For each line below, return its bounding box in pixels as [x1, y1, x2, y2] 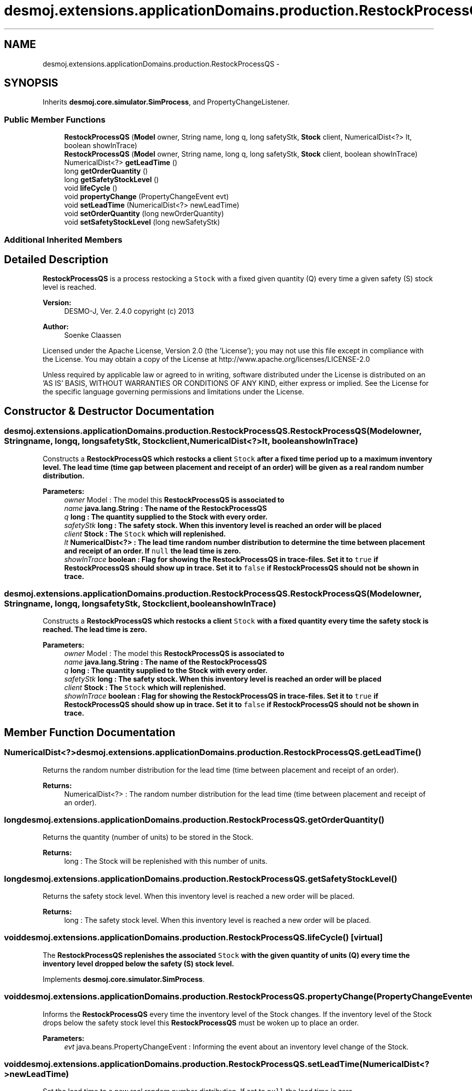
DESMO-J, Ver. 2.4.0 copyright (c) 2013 [64, 307, 194, 316]
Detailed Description [4, 253, 108, 266]
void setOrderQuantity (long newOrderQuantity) [64, 209, 224, 218]
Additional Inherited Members [4, 234, 122, 245]
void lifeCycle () [64, 184, 117, 193]
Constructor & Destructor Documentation [4, 404, 214, 417]
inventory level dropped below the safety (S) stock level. [42, 959, 234, 968]
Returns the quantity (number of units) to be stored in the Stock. [42, 833, 253, 842]
